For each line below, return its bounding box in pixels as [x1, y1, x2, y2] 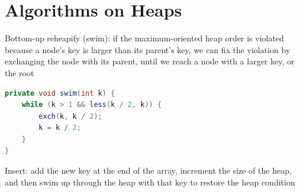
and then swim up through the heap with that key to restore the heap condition [5, 175, 295, 188]
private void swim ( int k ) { [5, 89, 115, 97]
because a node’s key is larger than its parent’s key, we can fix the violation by [5, 43, 291, 56]
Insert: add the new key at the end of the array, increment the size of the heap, [5, 164, 292, 177]
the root [5, 66, 34, 79]
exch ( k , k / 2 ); [38, 112, 102, 121]
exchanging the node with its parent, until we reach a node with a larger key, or [5, 55, 295, 67]
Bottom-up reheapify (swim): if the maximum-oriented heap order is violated [5, 32, 284, 44]
